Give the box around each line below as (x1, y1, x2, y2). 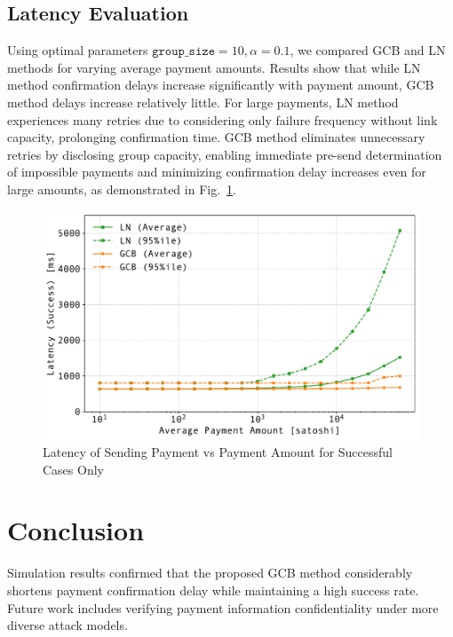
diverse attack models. (7, 616, 128, 634)
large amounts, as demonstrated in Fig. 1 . (7, 179, 236, 198)
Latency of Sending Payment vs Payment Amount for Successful (43, 443, 393, 461)
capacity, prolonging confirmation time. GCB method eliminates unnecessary (7, 128, 425, 146)
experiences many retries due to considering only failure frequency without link (7, 110, 438, 129)
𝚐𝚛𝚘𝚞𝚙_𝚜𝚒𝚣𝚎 (152, 45, 215, 59)
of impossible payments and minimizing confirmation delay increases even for (7, 162, 426, 181)
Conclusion (7, 512, 145, 548)
